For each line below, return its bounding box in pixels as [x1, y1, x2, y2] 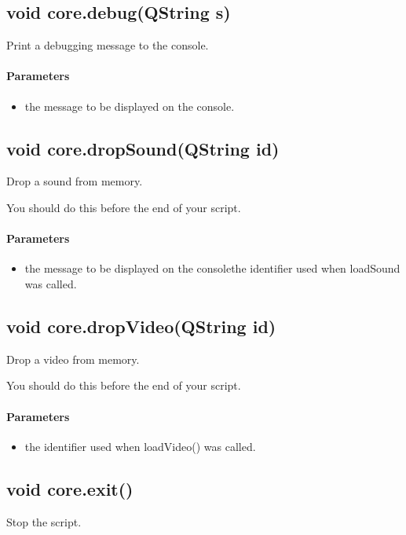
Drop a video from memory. [6, 350, 140, 367]
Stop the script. [6, 513, 82, 530]
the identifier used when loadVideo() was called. [24, 438, 256, 454]
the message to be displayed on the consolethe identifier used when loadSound [24, 260, 401, 277]
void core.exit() [6, 476, 134, 500]
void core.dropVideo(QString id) [6, 313, 276, 338]
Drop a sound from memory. [6, 173, 143, 189]
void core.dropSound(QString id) [6, 136, 280, 160]
